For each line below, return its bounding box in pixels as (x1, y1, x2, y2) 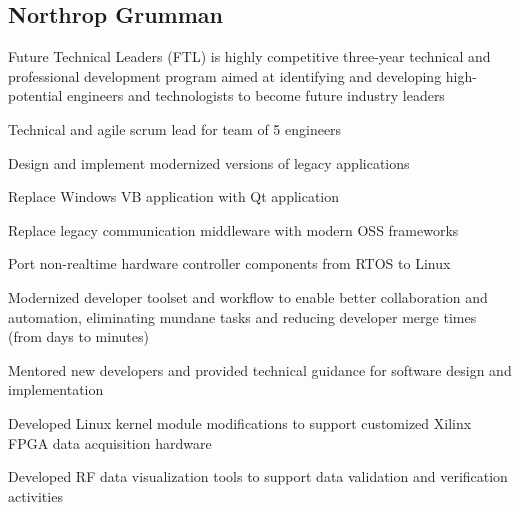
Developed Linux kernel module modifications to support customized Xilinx (8, 412, 472, 433)
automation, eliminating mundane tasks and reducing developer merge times (8, 306, 477, 327)
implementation (8, 379, 104, 400)
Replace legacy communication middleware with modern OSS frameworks (8, 219, 459, 240)
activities (8, 485, 63, 506)
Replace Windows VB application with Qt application (8, 186, 340, 207)
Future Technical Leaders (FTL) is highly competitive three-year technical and (8, 46, 491, 67)
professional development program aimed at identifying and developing (8, 65, 442, 86)
